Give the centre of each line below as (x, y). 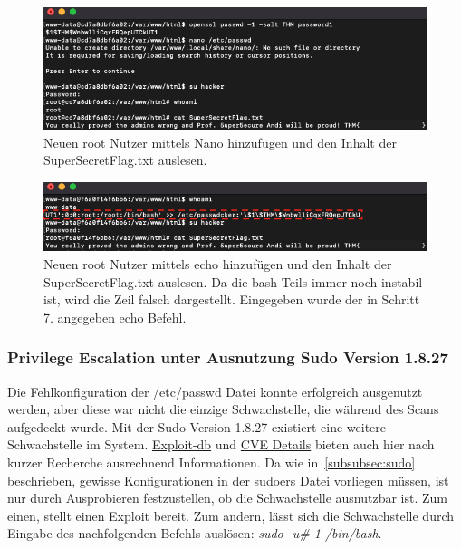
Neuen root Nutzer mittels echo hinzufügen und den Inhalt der (218, 264)
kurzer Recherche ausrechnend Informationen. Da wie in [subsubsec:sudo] (211, 462)
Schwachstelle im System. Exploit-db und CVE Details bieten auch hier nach (221, 444)
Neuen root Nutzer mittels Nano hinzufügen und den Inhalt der (220, 142)
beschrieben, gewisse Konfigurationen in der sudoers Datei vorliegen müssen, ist (228, 480)
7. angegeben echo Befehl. (115, 317)
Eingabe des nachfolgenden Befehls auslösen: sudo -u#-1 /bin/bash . (195, 533)
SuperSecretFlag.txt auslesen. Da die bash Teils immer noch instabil (233, 281)
